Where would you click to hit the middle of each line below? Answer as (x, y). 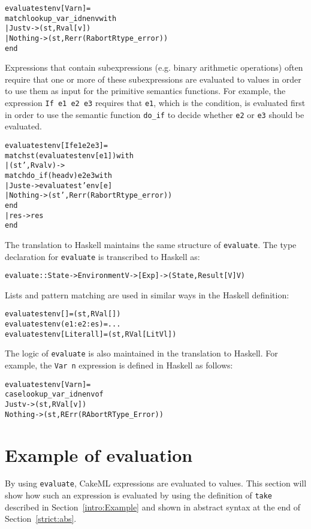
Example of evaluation (99, 454)
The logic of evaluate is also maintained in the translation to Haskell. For (141, 353)
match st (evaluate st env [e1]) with (69, 155)
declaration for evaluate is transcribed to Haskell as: (102, 256)
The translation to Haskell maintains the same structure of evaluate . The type (151, 244)
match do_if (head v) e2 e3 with (59, 175)
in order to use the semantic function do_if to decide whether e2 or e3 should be (155, 114)
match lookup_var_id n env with (61, 18)
